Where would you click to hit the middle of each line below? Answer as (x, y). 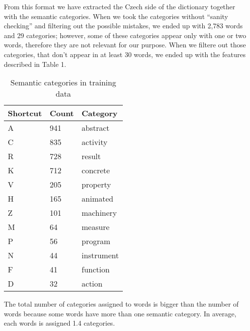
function (96, 269)
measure (96, 227)
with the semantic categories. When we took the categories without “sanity (116, 16)
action (92, 284)
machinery (99, 213)
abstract (96, 128)
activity (95, 142)
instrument (100, 255)
